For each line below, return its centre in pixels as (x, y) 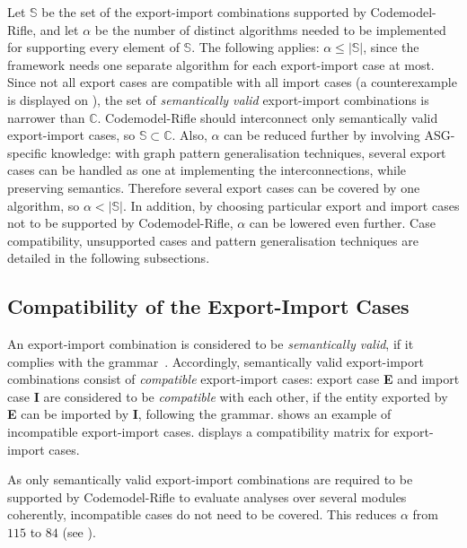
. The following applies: (256, 47)
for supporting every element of (93, 47)
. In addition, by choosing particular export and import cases (291, 205)
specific (27, 152)
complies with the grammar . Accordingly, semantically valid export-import (216, 361)
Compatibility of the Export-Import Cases (208, 306)
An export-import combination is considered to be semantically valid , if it (211, 344)
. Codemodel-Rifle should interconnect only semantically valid (268, 117)
